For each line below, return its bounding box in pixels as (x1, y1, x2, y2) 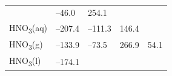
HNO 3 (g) (9, 37, 43, 52)
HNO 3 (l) (9, 54, 41, 69)
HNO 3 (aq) (9, 21, 48, 35)
